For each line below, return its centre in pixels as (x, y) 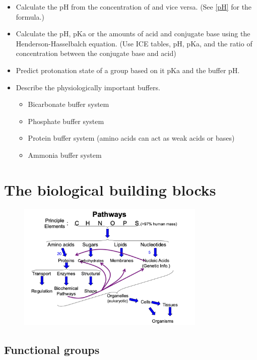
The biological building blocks (110, 189)
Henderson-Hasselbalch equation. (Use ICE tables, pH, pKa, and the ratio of (134, 43)
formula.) (30, 16)
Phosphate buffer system (66, 121)
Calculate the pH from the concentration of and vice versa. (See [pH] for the (134, 7)
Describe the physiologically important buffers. (88, 87)
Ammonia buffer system (65, 155)
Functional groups (52, 350)
